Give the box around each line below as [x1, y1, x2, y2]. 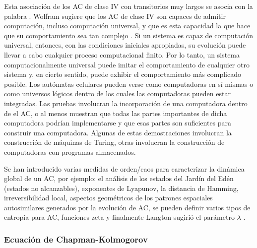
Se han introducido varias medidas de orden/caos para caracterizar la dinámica [4, 163, 245, 174]
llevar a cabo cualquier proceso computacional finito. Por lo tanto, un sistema [4, 49, 240, 60]
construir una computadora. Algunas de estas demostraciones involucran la [4, 127, 232, 137]
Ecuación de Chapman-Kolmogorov [4, 233, 148, 245]
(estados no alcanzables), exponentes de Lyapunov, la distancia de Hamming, [4, 183, 239, 193]
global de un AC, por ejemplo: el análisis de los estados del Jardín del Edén [4, 173, 234, 184]
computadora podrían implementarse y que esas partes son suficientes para [4, 118, 232, 128]
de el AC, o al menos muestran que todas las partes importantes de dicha [4, 108, 227, 118]
